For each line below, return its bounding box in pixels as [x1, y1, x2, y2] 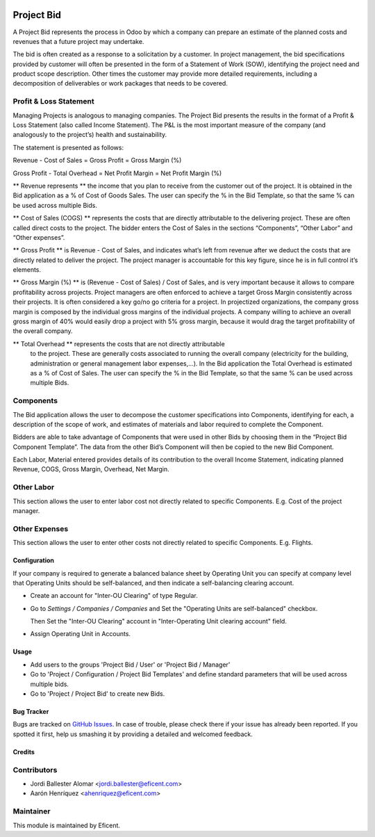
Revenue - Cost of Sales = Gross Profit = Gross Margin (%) [12, 156, 182, 165]
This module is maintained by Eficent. [12, 821, 121, 829]
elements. [12, 266, 42, 274]
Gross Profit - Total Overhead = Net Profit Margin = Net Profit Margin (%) [12, 169, 222, 177]
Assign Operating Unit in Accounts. [30, 630, 131, 638]
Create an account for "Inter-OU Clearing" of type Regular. [30, 592, 198, 600]
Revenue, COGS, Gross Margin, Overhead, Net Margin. [12, 465, 169, 473]
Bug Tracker [12, 708, 49, 716]
